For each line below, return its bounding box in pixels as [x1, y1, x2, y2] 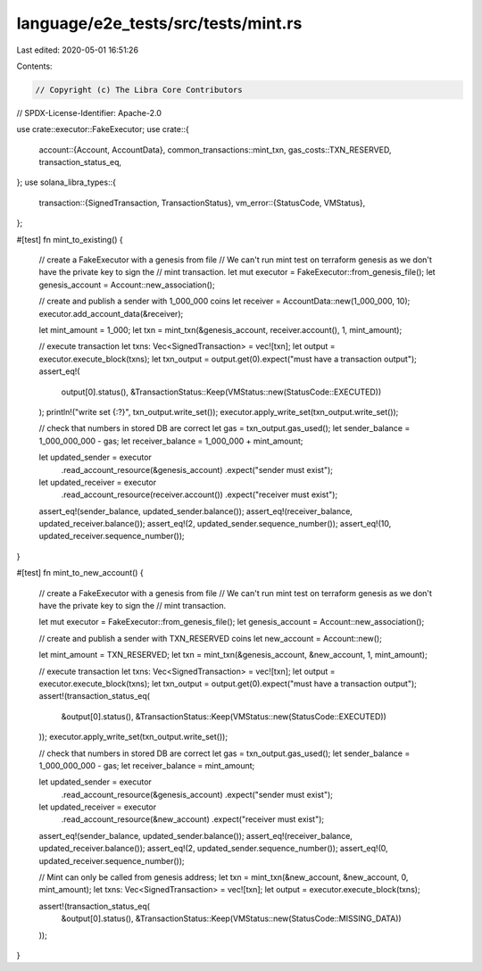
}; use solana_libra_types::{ [16, 177, 116, 187]
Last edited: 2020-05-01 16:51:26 [16, 45, 138, 55]
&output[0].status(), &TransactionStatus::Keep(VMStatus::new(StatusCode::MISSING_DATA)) [61, 913, 402, 924]
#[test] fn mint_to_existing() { [16, 234, 124, 245]
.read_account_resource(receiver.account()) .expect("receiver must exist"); [61, 489, 338, 500]
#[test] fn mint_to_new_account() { [16, 568, 145, 578]
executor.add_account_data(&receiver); [38, 308, 184, 319]
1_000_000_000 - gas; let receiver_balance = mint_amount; [38, 759, 255, 771]
